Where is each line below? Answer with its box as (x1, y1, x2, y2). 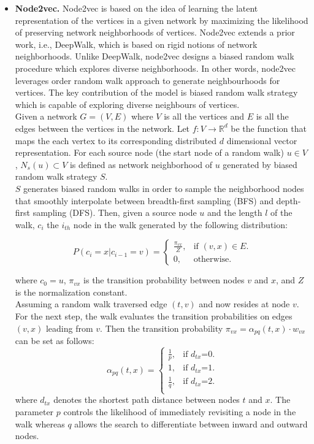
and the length (207, 206, 262, 219)
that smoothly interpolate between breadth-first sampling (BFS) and (15, 194, 274, 207)
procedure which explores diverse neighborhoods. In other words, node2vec (15, 61, 296, 74)
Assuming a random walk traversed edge (15, 297, 167, 310)
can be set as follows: (15, 334, 94, 347)
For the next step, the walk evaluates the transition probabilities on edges (15, 310, 293, 323)
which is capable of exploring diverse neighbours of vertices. (15, 98, 240, 110)
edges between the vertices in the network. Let (15, 121, 190, 134)
